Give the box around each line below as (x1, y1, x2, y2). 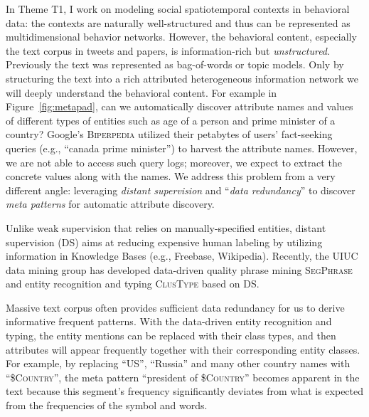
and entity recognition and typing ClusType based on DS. (6, 276, 260, 291)
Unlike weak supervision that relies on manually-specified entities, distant (6, 220, 326, 235)
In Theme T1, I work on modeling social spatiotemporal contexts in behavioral (6, 1, 350, 16)
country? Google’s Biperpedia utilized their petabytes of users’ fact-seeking (6, 127, 333, 142)
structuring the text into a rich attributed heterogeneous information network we (6, 70, 358, 85)
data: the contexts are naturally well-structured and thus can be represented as (6, 15, 351, 30)
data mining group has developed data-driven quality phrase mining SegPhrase (6, 262, 353, 277)
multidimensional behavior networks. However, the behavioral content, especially (6, 29, 357, 44)
